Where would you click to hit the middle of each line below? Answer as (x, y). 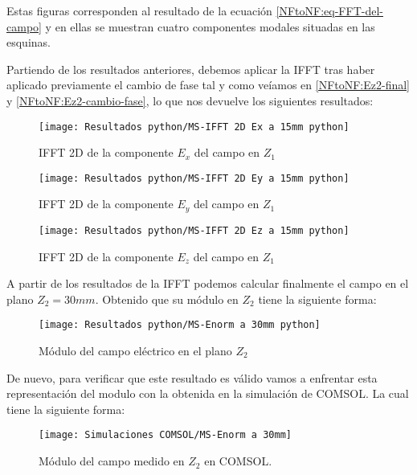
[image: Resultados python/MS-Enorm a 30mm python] (180, 325)
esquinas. (29, 42)
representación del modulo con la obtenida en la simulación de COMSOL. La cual (208, 393)
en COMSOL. (238, 461)
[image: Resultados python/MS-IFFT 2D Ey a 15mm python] (194, 178)
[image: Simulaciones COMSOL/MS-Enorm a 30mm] (165, 435)
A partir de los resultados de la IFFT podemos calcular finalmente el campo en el (208, 283)
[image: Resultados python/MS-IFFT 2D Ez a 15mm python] (194, 230)
